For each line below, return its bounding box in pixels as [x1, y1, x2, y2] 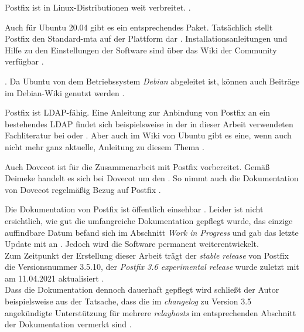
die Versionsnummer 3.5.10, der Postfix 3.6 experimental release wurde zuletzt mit [5, 260, 299, 273]
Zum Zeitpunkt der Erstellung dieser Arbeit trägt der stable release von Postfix [5, 249, 289, 261]
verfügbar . [5, 55, 44, 67]
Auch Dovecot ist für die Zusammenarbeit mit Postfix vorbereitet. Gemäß [5, 160, 269, 172]
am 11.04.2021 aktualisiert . [5, 272, 104, 284]
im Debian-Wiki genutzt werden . [5, 86, 125, 99]
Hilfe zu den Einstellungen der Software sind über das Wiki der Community [5, 43, 277, 56]
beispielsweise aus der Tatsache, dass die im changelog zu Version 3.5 [5, 295, 252, 307]
